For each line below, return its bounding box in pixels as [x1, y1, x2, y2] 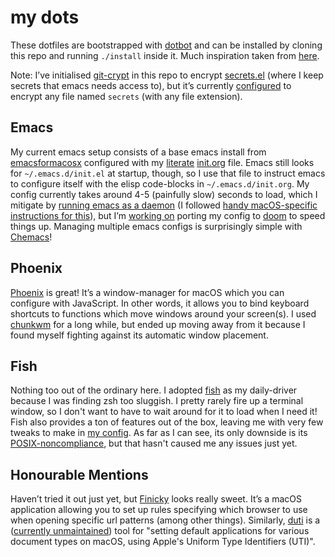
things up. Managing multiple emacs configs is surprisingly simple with [10, 220, 303, 232]
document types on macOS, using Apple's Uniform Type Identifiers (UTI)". [10, 536, 316, 548]
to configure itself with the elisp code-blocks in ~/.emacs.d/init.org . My [10, 177, 310, 190]
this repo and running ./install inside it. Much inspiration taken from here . [10, 49, 320, 61]
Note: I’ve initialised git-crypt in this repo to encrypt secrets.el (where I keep [10, 69, 324, 81]
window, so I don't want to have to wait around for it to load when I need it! [10, 406, 318, 418]
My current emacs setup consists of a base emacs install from [10, 146, 267, 158]
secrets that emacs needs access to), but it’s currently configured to [10, 79, 292, 91]
